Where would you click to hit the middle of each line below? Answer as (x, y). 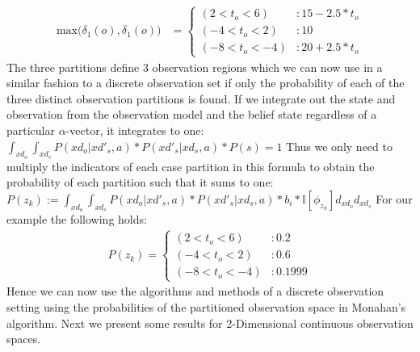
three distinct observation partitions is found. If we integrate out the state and (201, 98)
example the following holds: (77, 219)
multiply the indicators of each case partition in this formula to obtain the (191, 166)
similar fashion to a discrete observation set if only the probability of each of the (206, 83)
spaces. (24, 339)
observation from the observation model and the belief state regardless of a (192, 114)
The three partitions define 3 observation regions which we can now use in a (195, 67)
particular (31, 130)
